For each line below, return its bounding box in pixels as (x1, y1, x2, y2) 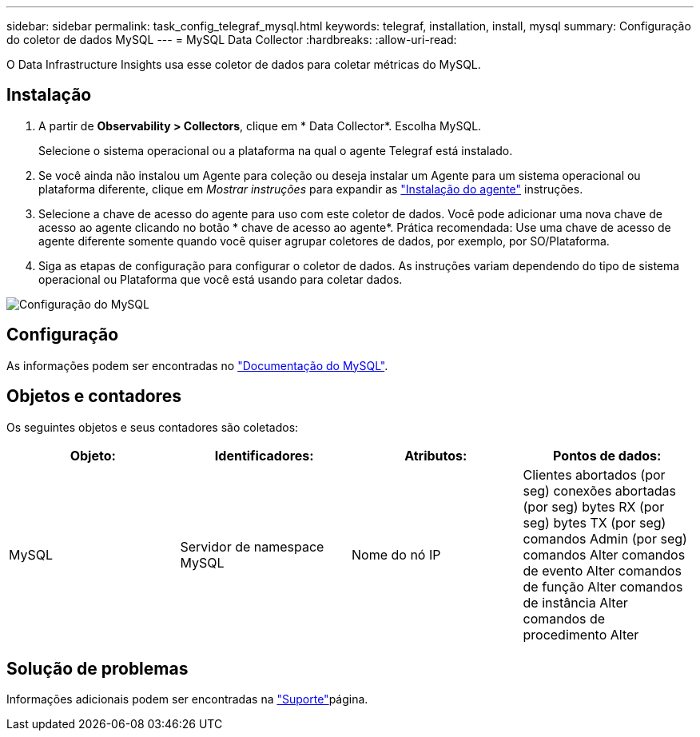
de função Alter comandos (523, 578, 683, 595)
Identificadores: (214, 447, 314, 464)
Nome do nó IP (352, 546, 441, 563)
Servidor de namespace (180, 538, 324, 555)
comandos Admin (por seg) (523, 530, 687, 547)
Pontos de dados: (553, 447, 662, 464)
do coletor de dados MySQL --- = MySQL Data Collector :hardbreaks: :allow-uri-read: (6, 33, 457, 46)
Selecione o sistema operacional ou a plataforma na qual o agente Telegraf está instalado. (38, 143, 513, 157)
